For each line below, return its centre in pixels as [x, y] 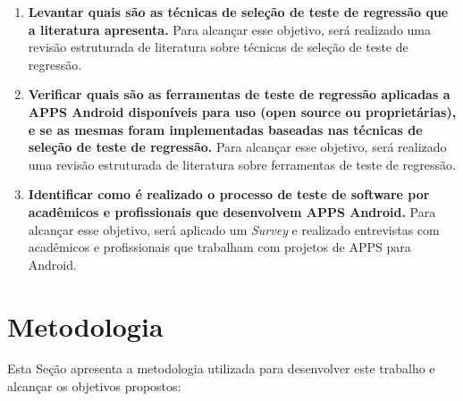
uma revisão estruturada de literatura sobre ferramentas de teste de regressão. [242, 164]
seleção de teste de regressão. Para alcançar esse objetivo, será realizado [237, 147]
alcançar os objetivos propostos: [94, 386]
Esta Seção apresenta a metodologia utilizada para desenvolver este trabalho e [221, 368]
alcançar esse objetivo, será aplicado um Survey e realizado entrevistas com [234, 229]
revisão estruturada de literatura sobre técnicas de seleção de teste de [218, 47]
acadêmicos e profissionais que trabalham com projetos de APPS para [219, 247]
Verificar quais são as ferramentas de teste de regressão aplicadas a [239, 94]
